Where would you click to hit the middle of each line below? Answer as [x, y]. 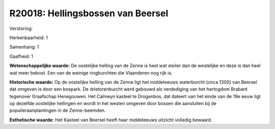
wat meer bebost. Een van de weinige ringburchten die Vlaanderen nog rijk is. [91, 73]
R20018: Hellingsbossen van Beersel [89, 13]
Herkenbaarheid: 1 [29, 38]
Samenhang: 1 [24, 47]
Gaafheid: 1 [21, 56]
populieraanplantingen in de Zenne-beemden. [58, 110]
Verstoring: [21, 28]
